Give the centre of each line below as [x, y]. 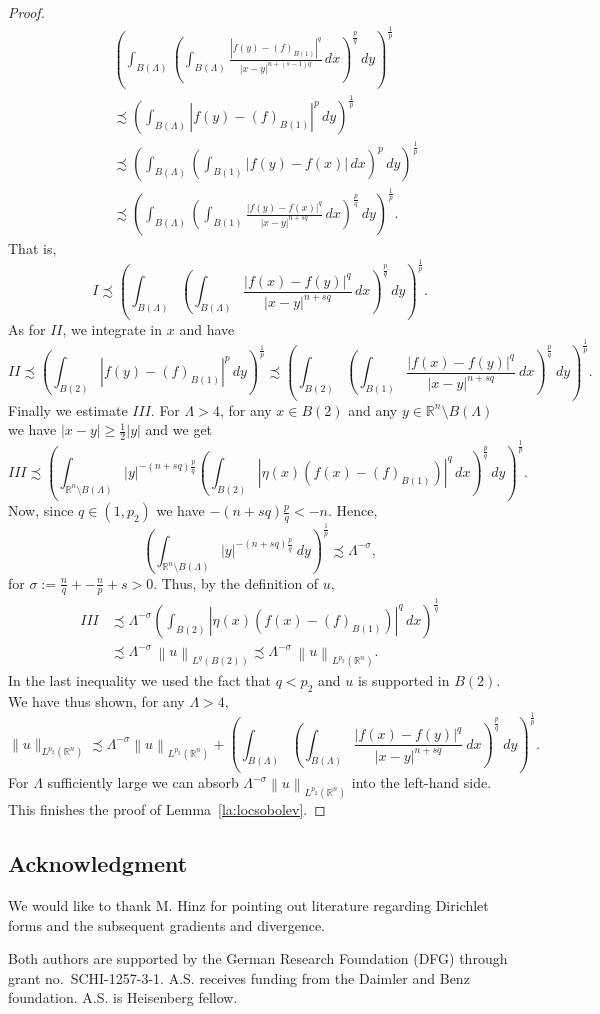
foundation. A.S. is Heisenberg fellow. [123, 997]
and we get [179, 429]
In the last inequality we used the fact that [140, 680]
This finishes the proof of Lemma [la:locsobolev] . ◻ [167, 809]
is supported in [403, 680]
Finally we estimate [68, 409]
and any [373, 409]
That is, [32, 248]
